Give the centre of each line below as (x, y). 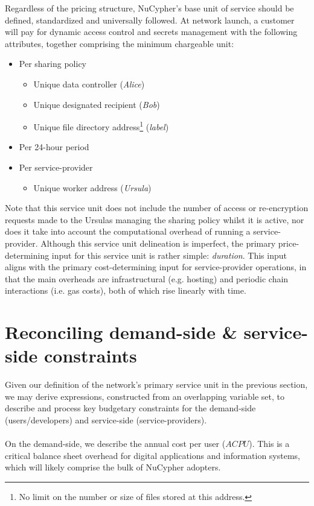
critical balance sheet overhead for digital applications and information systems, (153, 455)
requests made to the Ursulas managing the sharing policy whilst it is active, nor (155, 219)
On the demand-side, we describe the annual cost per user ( (115, 444)
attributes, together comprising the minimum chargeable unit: (120, 43)
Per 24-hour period (54, 147)
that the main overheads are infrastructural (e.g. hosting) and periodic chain (147, 278)
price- (289, 243)
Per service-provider (56, 167)
